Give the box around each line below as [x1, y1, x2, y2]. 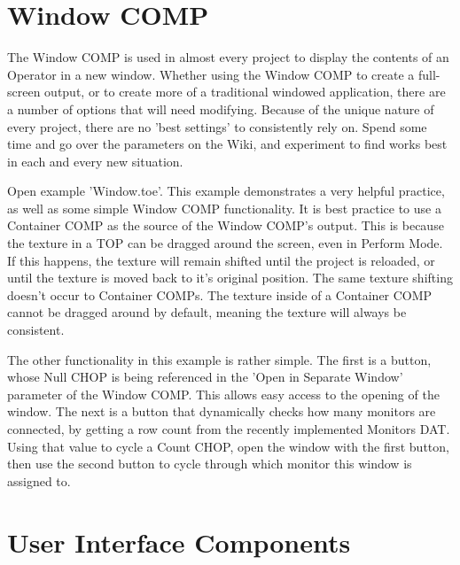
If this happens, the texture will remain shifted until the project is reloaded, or [7, 251, 435, 269]
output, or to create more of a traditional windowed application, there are [44, 82, 446, 101]
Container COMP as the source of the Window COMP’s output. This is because [7, 216, 444, 235]
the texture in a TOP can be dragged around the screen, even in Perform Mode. [7, 234, 443, 252]
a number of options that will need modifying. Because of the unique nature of [7, 99, 434, 118]
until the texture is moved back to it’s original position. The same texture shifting [7, 268, 453, 287]
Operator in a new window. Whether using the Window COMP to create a [7, 65, 415, 83]
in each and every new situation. [7, 151, 183, 170]
